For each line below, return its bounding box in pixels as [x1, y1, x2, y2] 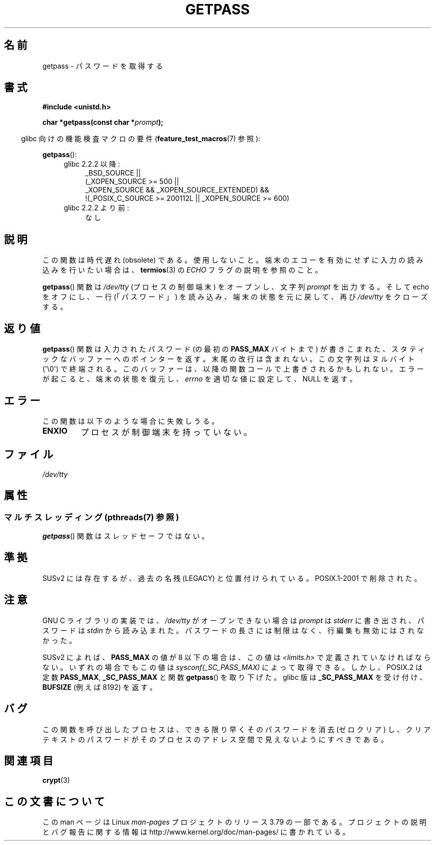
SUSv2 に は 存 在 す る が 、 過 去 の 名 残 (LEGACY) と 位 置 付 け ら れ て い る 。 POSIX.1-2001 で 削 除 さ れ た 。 [42, 573, 422, 582]
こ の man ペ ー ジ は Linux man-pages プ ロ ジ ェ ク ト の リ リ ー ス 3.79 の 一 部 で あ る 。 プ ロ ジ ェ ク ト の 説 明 [42, 818, 427, 827]
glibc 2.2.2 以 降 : [64, 160, 120, 169]
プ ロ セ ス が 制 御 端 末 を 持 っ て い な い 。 [80, 427, 252, 437]
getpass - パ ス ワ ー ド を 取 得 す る [42, 61, 163, 70]
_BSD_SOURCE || [85, 169, 141, 178]
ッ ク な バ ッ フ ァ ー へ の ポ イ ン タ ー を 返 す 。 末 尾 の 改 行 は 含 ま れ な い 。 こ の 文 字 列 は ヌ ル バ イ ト [42, 355, 415, 364]
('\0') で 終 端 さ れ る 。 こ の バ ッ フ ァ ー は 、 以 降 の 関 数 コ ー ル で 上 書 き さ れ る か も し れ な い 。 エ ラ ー [42, 365, 424, 374]
